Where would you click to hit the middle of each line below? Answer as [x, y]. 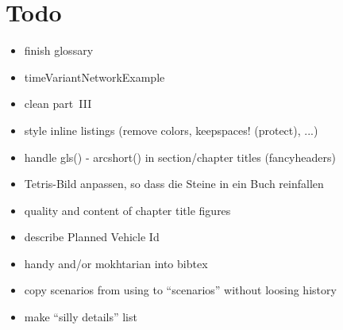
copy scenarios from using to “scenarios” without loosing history [180, 290]
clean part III [58, 104]
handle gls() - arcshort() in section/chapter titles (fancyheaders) [180, 157]
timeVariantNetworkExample [94, 77]
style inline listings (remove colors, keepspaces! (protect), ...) [171, 130]
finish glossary [59, 50]
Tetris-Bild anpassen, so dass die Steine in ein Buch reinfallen [174, 184]
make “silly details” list [81, 317]
